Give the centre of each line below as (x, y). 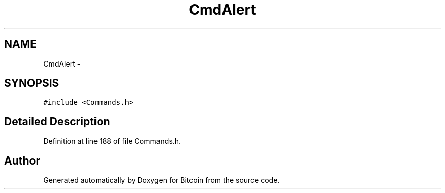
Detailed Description (57, 121)
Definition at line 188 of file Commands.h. (112, 141)
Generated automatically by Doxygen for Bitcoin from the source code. (162, 180)
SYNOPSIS (32, 83)
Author (22, 160)
